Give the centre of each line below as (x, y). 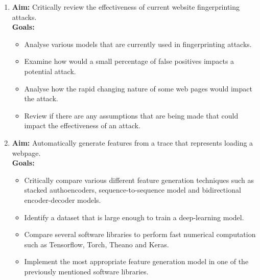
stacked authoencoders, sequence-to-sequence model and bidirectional (133, 190)
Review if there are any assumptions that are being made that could (131, 115)
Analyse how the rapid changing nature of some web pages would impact (138, 88)
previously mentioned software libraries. (86, 271)
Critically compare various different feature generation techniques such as (139, 180)
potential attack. (50, 71)
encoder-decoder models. (63, 200)
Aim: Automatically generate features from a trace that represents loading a (133, 142)
